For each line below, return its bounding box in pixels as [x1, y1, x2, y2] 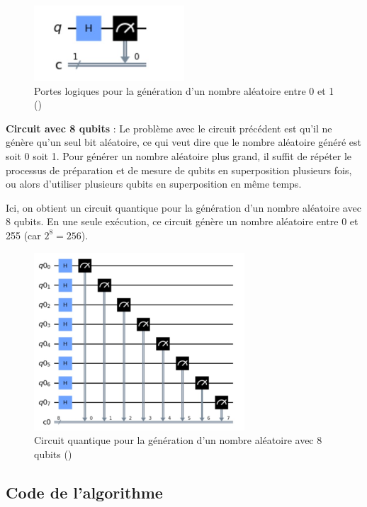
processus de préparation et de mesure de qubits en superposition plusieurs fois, [6, 162, 352, 177]
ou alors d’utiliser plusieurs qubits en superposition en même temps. [6, 176, 302, 191]
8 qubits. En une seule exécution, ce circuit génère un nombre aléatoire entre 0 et [6, 214, 358, 229]
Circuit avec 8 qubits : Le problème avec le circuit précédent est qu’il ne [6, 120, 332, 135]
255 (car [6, 227, 41, 242]
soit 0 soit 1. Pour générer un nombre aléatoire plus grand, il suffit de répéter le [6, 148, 352, 163]
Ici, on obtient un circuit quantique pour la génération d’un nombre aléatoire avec [6, 200, 361, 215]
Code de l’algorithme [6, 481, 163, 503]
